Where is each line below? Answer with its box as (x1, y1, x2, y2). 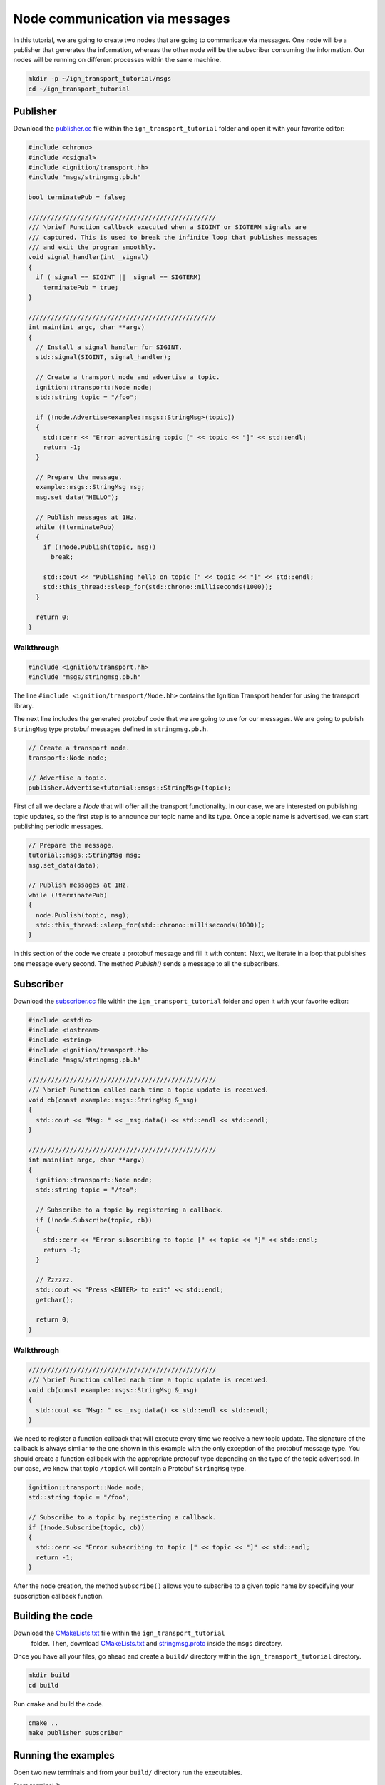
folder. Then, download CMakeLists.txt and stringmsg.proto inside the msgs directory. (31, 1639, 283, 1647)
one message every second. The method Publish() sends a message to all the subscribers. (13, 959, 280, 967)
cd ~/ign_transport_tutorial (28, 84, 130, 93)
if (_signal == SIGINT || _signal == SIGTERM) (36, 273, 202, 281)
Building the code (13, 1610, 93, 1622)
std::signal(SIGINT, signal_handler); (36, 353, 171, 361)
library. (13, 701, 34, 710)
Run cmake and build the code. (13, 1699, 104, 1708)
